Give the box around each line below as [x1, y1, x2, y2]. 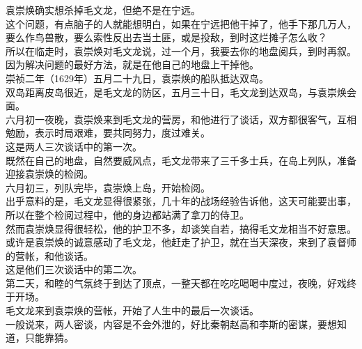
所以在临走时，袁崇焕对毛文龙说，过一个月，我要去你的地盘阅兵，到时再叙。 [6, 43, 356, 58]
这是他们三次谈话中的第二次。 [6, 262, 142, 277]
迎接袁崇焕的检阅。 [6, 166, 93, 181]
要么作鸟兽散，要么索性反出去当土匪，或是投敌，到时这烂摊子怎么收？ [6, 30, 327, 45]
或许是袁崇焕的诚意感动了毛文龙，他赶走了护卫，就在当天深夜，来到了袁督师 [6, 235, 356, 249]
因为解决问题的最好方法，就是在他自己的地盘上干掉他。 [6, 57, 259, 72]
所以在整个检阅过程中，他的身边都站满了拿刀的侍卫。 [6, 207, 249, 222]
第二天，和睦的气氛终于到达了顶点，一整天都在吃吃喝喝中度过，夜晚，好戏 [6, 275, 347, 290]
